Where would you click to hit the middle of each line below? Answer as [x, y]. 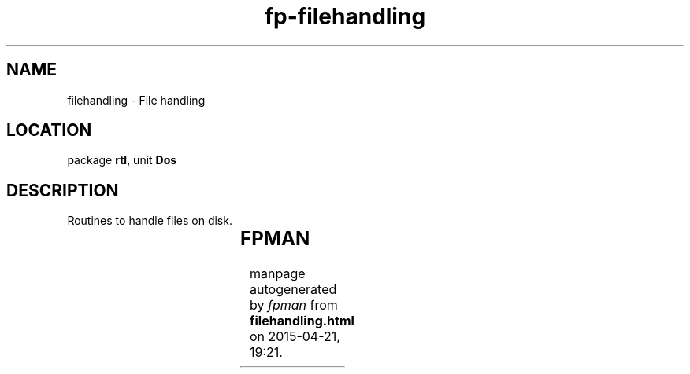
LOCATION [49, 130]
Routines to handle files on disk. [150, 221]
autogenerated [293, 290]
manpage [278, 274]
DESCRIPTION [63, 190]
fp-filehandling [345, 16]
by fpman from [294, 305]
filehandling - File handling [136, 100]
